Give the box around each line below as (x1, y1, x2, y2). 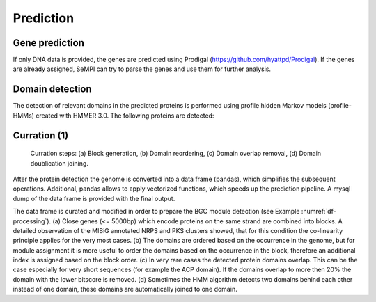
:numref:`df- (301, 207, 337, 216)
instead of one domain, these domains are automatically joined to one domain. (13, 285, 237, 294)
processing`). (13, 216, 52, 225)
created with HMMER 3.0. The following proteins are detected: (36, 111, 214, 120)
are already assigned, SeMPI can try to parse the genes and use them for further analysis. (13, 65, 272, 73)
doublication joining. (30, 159, 88, 167)
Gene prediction (13, 37, 85, 49)
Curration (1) (13, 129, 69, 141)
